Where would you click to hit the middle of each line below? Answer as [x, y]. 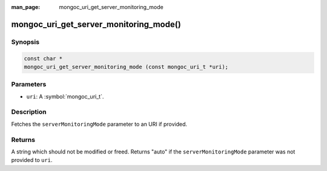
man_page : [26, 7]
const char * [43, 58]
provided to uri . [32, 160]
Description [29, 112]
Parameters [29, 85]
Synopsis [25, 42]
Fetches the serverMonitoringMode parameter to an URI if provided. [99, 124]
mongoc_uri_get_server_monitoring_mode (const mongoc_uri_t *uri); [126, 67]
